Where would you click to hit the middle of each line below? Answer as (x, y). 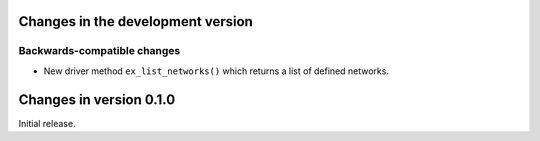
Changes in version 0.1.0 (97, 99)
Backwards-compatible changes (99, 51)
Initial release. (47, 123)
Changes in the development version (136, 21)
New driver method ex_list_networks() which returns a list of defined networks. (216, 71)
